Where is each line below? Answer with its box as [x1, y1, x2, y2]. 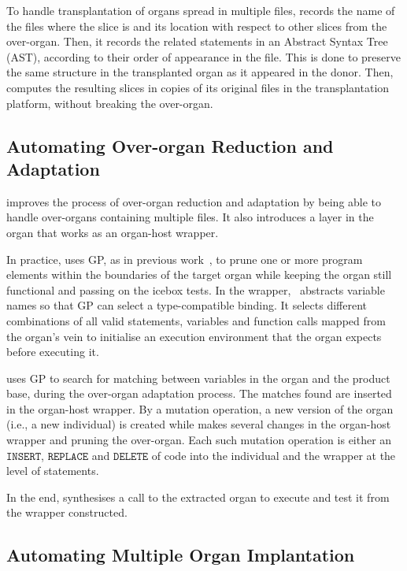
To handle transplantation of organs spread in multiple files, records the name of [6, 2, 395, 18]
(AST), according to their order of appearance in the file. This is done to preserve [6, 48, 401, 65]
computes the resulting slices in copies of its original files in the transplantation [6, 79, 390, 95]
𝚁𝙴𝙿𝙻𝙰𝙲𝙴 [47, 450, 89, 462]
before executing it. [6, 343, 99, 360]
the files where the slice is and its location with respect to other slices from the [6, 17, 387, 34]
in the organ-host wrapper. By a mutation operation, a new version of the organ [6, 400, 394, 417]
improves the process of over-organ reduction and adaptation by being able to [6, 193, 382, 209]
